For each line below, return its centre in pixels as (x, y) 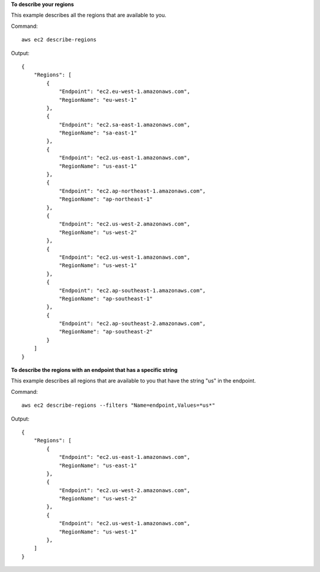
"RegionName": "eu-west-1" (98, 100)
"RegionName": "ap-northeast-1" (106, 199)
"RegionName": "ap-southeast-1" (106, 298)
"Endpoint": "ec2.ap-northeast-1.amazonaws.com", (132, 191)
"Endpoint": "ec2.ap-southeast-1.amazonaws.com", (132, 290)
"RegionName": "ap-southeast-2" (106, 332)
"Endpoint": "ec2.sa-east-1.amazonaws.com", (125, 125)
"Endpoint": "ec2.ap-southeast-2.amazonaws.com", (132, 324)
